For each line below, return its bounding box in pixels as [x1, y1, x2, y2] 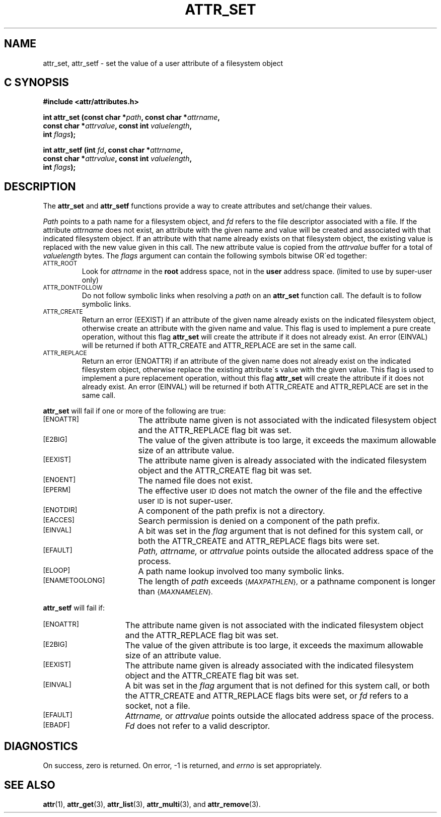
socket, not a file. [125, 701, 190, 711]
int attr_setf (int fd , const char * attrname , [43, 146, 183, 155]
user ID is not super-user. [138, 496, 233, 506]
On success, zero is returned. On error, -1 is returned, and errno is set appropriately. [43, 761, 322, 770]
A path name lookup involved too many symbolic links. [138, 566, 344, 577]
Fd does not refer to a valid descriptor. [125, 721, 270, 731]
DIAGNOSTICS [4, 739, 78, 753]
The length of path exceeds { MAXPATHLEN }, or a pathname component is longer [138, 576, 435, 587]
